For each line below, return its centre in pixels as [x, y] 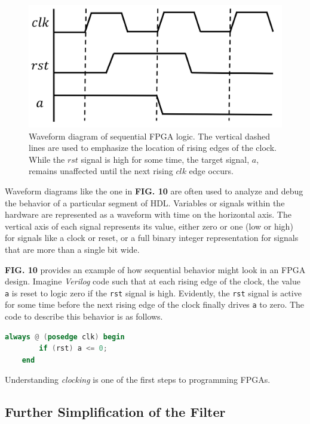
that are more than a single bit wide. [72, 249]
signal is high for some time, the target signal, [165, 159]
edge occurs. [211, 171]
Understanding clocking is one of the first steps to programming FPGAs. [138, 380]
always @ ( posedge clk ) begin [65, 337]
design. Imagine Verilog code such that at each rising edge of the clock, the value [153, 281]
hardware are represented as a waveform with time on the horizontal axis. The [148, 214]
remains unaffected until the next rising [101, 171]
